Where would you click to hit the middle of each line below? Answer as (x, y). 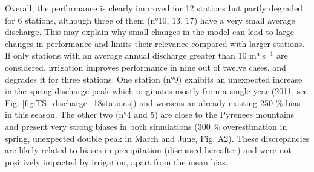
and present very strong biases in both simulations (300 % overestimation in (146, 126)
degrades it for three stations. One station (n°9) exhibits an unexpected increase (154, 79)
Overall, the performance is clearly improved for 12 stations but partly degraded (154, 8)
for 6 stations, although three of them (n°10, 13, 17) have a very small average (150, 20)
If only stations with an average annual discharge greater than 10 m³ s (135, 55)
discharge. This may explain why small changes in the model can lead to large (149, 32)
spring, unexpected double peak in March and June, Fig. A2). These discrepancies (157, 138)
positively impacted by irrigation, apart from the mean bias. (116, 161)
